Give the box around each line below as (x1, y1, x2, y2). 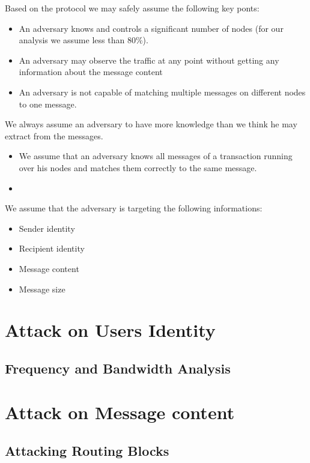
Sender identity (19, 222, 75, 234)
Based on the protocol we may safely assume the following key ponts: (5, 2, 260, 14)
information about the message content (19, 65, 163, 78)
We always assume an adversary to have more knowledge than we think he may (5, 118, 297, 130)
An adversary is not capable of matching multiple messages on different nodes (19, 85, 306, 98)
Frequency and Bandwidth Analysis (5, 359, 231, 377)
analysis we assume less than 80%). (19, 34, 148, 46)
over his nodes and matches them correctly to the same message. (19, 161, 257, 174)
